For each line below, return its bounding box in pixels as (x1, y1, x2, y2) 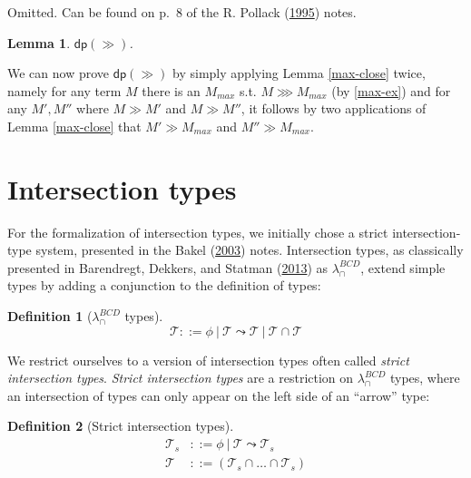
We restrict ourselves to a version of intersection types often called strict (7, 350, 409, 369)
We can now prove (7, 63, 110, 83)
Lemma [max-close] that (7, 116, 142, 135)
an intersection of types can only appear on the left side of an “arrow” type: (7, 385, 430, 405)
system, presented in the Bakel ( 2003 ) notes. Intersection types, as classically (35, 240, 464, 259)
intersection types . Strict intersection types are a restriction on (7, 368, 354, 387)
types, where (389, 368, 460, 387)
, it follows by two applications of (240, 99, 427, 118)
